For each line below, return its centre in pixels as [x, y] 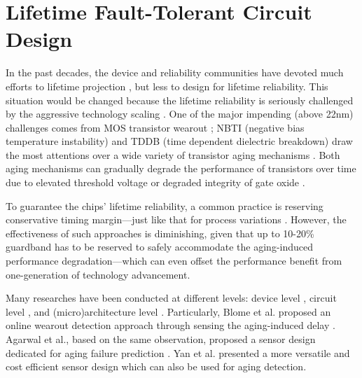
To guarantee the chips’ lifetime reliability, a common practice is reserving [165, 205]
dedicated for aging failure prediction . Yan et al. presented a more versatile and [178, 352]
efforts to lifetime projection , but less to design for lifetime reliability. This [167, 86]
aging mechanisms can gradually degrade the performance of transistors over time [181, 168]
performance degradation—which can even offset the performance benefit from [174, 261]
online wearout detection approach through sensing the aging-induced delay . [170, 325]
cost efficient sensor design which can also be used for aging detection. [156, 366]
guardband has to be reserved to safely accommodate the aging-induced [160, 247]
